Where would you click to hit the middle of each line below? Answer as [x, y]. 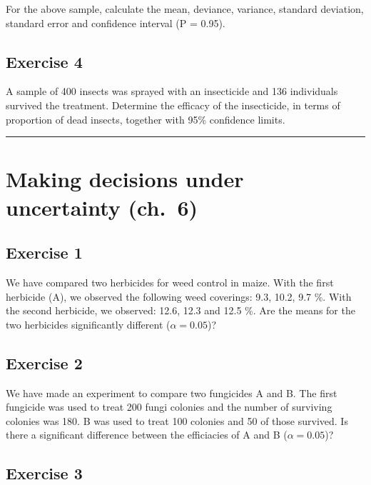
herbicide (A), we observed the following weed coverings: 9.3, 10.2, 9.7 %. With [179, 296]
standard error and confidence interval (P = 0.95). [116, 22]
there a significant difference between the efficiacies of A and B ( [147, 435]
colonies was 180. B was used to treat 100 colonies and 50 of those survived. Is [177, 420]
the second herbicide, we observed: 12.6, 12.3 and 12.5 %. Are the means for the [181, 310]
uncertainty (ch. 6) [102, 207]
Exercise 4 [44, 61]
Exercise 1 [44, 252]
